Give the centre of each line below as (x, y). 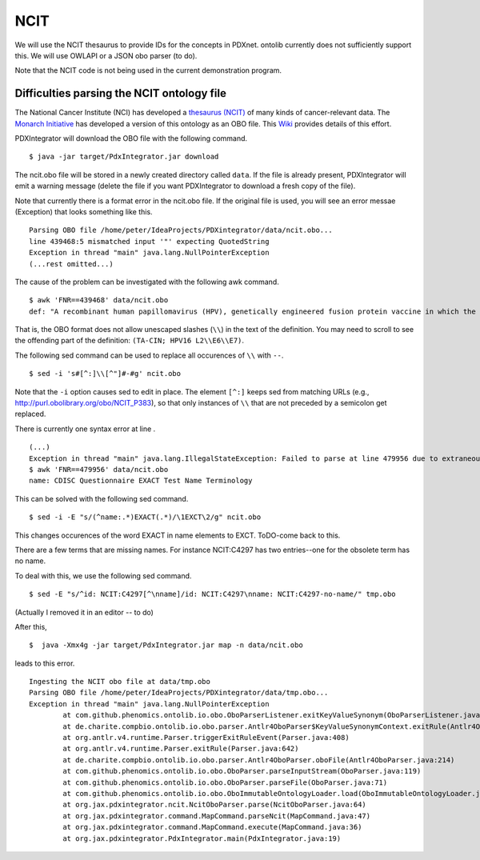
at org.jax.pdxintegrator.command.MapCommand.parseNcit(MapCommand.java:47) (217, 816)
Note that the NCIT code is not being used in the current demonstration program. (148, 70)
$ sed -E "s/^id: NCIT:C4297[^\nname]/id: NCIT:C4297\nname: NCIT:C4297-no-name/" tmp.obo (212, 594)
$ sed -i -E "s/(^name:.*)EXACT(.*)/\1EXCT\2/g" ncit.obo (145, 517)
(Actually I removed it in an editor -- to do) (84, 612)
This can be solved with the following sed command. (102, 498)
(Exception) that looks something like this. (84, 211)
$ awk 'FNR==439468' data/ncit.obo (99, 300)
